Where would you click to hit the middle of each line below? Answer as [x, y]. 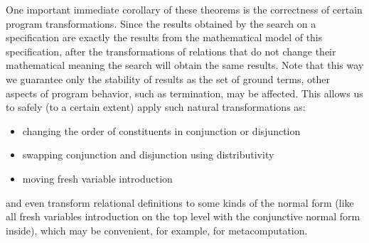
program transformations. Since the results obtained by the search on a [161, 23]
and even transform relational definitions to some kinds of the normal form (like [180, 202]
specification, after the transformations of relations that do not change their [171, 51]
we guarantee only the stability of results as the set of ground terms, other [168, 79]
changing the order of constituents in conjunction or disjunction [161, 130]
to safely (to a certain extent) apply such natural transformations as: [156, 107]
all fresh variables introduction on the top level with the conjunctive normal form [183, 216]
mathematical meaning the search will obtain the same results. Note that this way [185, 65]
